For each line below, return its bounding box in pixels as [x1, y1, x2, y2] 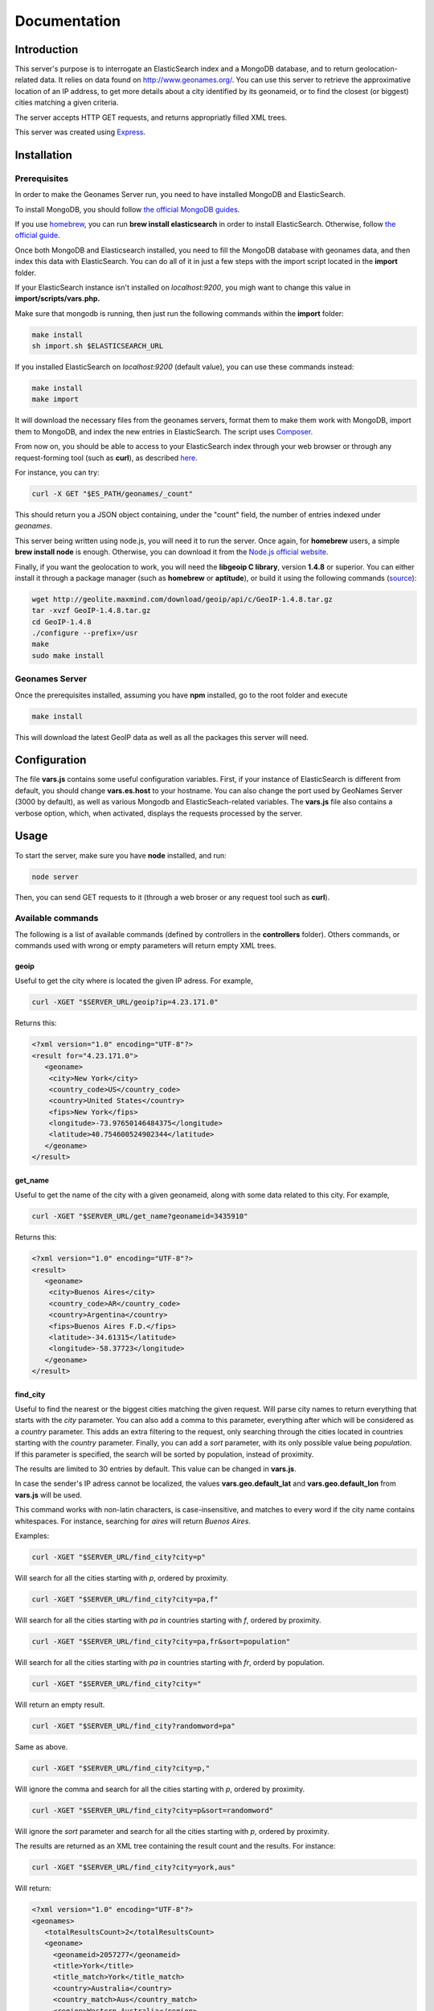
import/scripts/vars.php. [14, 294, 100, 303]
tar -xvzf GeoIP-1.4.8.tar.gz [31, 606, 151, 615]
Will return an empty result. [14, 1700, 105, 1709]
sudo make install [31, 651, 104, 660]
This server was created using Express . [14, 127, 146, 137]
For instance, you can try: [14, 467, 100, 477]
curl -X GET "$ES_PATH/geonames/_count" [31, 489, 193, 498]
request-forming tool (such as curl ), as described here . [14, 453, 198, 463]
